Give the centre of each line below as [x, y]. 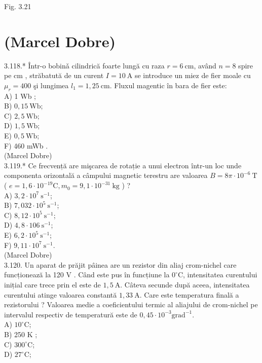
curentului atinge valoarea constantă [61, 294]
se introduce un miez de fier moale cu [193, 75]
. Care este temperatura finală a [189, 294]
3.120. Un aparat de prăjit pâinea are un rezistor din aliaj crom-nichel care [120, 264]
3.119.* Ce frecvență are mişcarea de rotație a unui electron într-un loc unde [123, 165]
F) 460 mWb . [26, 145]
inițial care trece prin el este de [52, 284]
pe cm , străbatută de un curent [54, 75]
